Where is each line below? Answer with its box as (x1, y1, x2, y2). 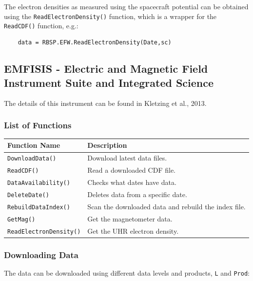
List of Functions (4, 119, 72, 131)
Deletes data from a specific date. (87, 189, 187, 199)
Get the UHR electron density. (87, 225, 179, 236)
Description (87, 140, 127, 150)
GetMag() (7, 216, 36, 223)
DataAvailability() (7, 180, 70, 187)
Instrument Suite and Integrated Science (4, 75, 214, 90)
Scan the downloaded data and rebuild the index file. (87, 201, 246, 211)
